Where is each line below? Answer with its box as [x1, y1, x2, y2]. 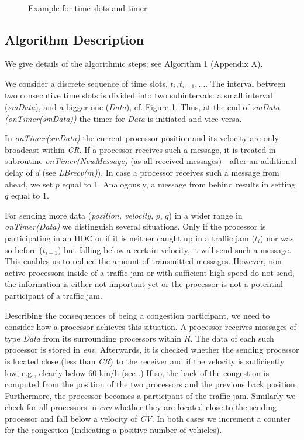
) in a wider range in [168, 209, 243, 221]
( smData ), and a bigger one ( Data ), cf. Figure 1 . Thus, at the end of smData [5, 101, 280, 113]
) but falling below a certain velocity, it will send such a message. [57, 243, 292, 255]
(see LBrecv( [42, 166, 87, 178]
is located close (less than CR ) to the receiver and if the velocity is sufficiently [5, 354, 285, 367]
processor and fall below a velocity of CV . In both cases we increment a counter [5, 412, 291, 424]
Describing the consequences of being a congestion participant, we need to [5, 309, 270, 321]
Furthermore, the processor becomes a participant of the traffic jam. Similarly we [5, 389, 296, 401]
